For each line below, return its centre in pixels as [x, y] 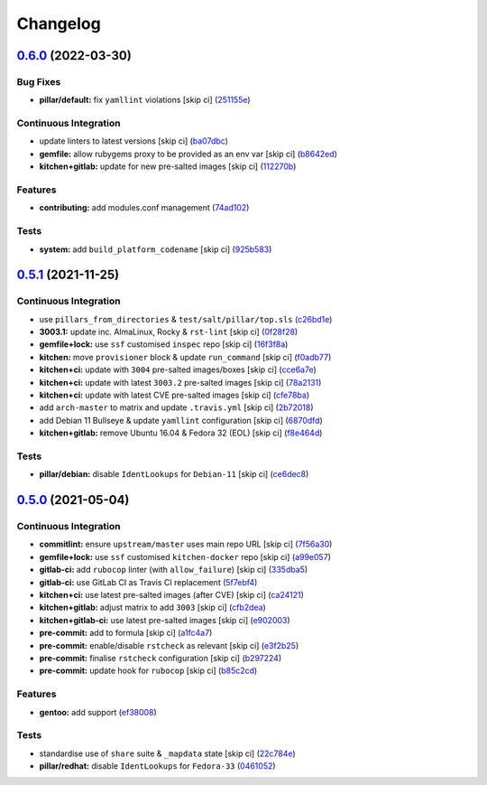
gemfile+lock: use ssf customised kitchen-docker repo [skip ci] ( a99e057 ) [185, 556]
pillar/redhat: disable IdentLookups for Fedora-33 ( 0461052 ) [157, 766]
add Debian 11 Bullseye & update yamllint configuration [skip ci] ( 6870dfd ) [181, 420]
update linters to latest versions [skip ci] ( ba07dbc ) [134, 141]
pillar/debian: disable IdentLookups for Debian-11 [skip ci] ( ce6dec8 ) [174, 474]
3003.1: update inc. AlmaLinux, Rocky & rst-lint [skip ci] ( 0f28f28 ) [169, 332]
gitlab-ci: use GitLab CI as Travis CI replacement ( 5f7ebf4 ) [148, 582]
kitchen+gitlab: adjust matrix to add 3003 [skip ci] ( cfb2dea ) [152, 607]
